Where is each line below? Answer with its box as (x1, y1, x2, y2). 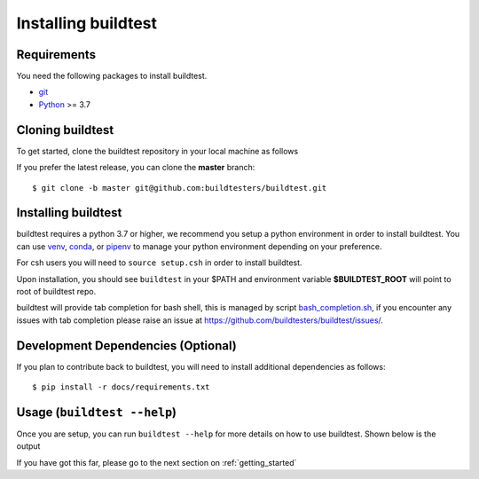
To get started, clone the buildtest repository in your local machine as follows (16, 145, 299, 156)
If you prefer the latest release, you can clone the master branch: (16, 162, 255, 173)
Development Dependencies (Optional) (16, 338, 237, 353)
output (16, 441, 41, 452)
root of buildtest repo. (16, 287, 97, 296)
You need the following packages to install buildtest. (16, 71, 208, 82)
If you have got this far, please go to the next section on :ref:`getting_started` (16, 457, 297, 467)
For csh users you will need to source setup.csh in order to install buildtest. (16, 257, 302, 268)
